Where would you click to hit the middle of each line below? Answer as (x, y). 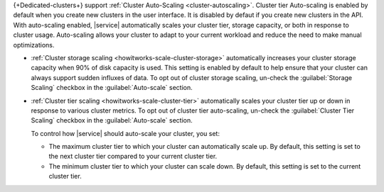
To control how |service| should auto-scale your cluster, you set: (126, 133)
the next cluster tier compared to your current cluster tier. (133, 157)
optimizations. (34, 45)
